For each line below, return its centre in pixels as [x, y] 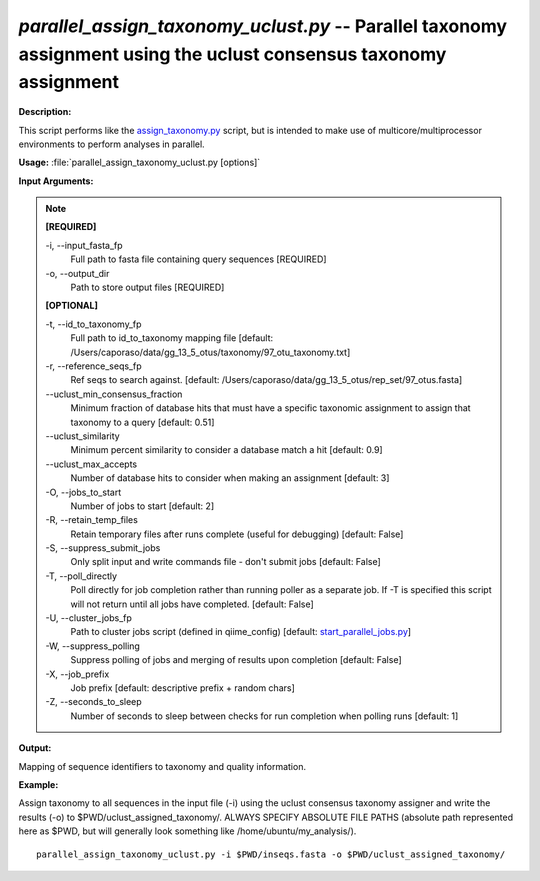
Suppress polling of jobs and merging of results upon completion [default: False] [236, 660]
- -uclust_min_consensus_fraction [114, 394]
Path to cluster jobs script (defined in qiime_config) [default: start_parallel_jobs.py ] [241, 632]
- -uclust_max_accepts [91, 464]
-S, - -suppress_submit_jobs [103, 548]
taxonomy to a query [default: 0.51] [142, 422]
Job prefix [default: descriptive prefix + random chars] [182, 687]
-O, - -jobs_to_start [83, 492]
